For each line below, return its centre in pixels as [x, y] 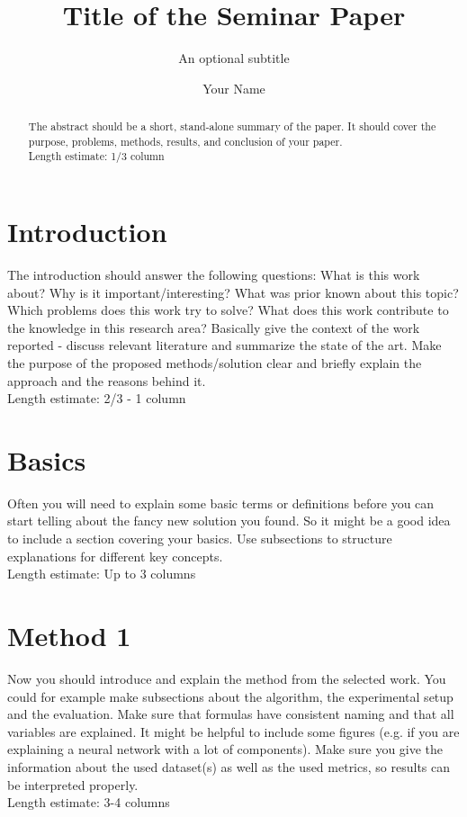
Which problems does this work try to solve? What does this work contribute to [228, 310]
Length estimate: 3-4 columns [89, 802]
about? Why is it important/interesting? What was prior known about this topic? [233, 292]
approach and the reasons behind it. [107, 380]
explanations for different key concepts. [115, 556]
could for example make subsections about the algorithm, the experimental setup [230, 696]
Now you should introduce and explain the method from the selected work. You [227, 678]
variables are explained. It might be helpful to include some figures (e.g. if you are [233, 731]
